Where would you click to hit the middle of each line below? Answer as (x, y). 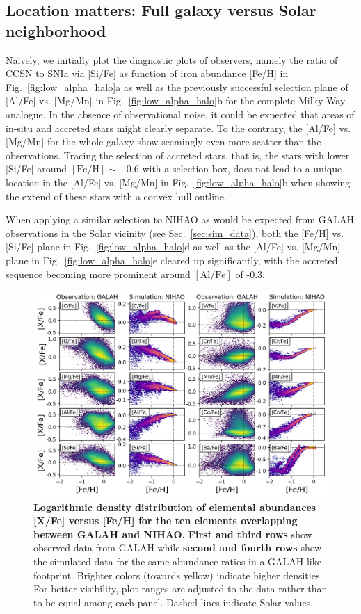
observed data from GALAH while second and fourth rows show (178, 548)
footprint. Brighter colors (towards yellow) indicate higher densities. (178, 575)
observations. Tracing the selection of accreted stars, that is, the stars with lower (178, 155)
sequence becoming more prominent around (98, 274)
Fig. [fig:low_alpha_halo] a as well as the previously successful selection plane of (177, 87)
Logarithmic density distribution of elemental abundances (175, 507)
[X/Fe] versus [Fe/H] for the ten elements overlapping (166, 520)
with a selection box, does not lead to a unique (242, 169)
